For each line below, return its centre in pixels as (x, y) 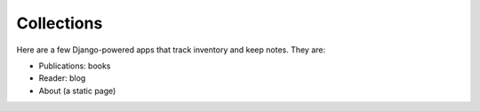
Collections (60, 23)
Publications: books (75, 66)
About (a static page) (77, 91)
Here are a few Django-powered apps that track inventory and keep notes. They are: (171, 50)
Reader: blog (62, 78)
